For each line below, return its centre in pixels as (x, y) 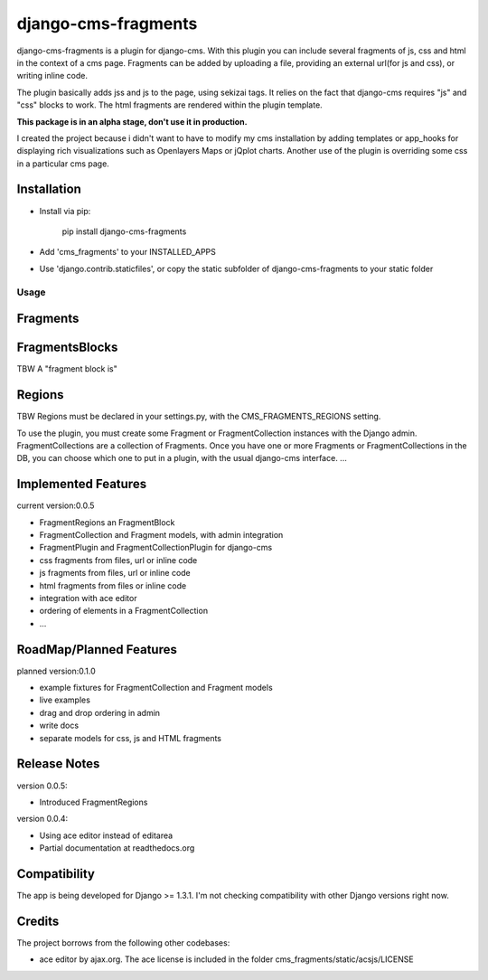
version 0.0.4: (42, 819)
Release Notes (58, 764)
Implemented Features (82, 484)
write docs (59, 726)
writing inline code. (52, 76)
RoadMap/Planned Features (97, 650)
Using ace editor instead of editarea (106, 835)
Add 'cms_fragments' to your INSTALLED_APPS (128, 252)
